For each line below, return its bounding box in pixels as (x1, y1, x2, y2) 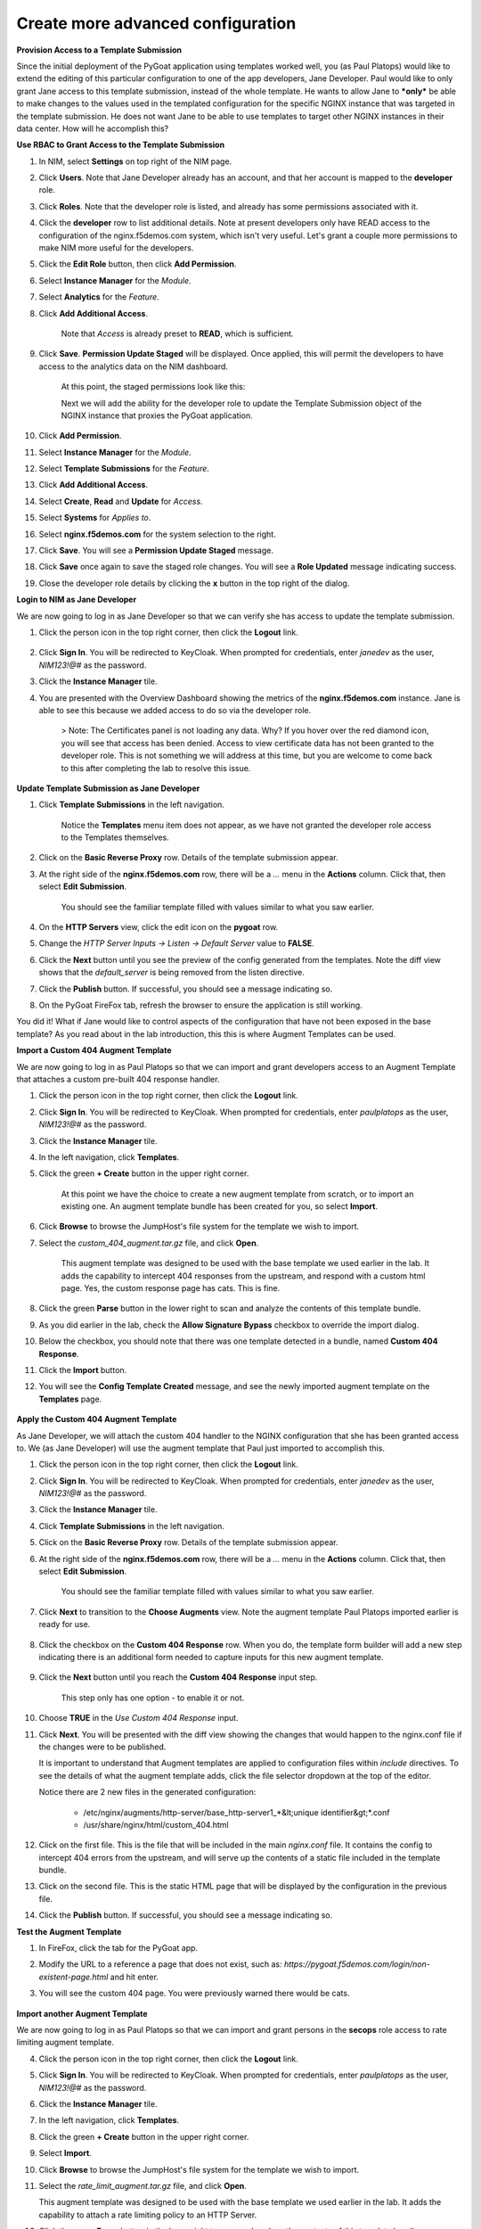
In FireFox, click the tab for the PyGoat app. (38, 1943, 199, 1953)
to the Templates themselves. (61, 832, 169, 843)
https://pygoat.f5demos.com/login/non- (283, 1959, 431, 1970)
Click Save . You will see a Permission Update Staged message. (38, 545, 273, 556)
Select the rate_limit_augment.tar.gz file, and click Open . (38, 2180, 247, 2191)
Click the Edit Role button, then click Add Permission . (38, 259, 237, 269)
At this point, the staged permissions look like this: (61, 382, 246, 392)
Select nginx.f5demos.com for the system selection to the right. (38, 529, 276, 539)
